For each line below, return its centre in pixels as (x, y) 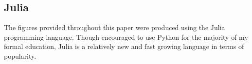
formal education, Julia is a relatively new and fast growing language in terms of (124, 46)
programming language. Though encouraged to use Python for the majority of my (126, 37)
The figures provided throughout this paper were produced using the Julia (115, 27)
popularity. (20, 56)
